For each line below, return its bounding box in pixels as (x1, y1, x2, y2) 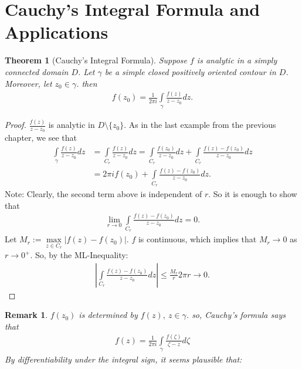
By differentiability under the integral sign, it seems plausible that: (5, 353, 242, 365)
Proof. (5, 119, 26, 131)
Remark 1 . (5, 309, 48, 321)
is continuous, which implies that (138, 233, 257, 245)
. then (76, 77, 97, 89)
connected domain (5, 65, 69, 77)
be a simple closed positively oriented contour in (104, 65, 276, 77)
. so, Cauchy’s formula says (186, 309, 286, 321)
